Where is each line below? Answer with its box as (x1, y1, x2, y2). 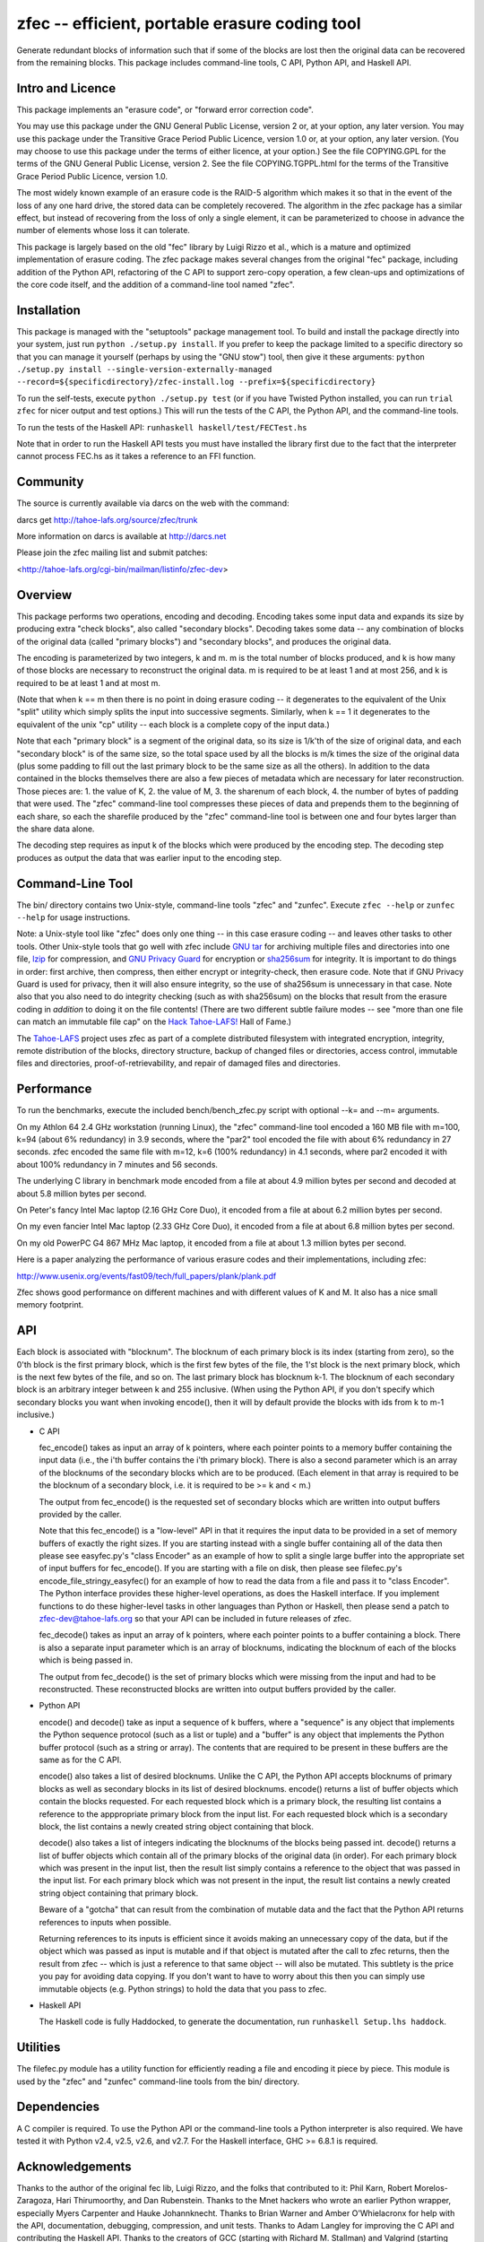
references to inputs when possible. (39, 1916, 172, 1927)
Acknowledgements (16, 2159, 132, 2174)
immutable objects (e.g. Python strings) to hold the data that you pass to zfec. (39, 1983, 327, 1994)
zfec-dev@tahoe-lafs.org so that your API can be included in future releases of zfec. (39, 1613, 352, 1624)
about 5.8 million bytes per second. (16, 1188, 147, 1199)
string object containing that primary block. (39, 1888, 199, 1899)
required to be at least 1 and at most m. (16, 677, 160, 688)
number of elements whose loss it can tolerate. (16, 225, 190, 236)
